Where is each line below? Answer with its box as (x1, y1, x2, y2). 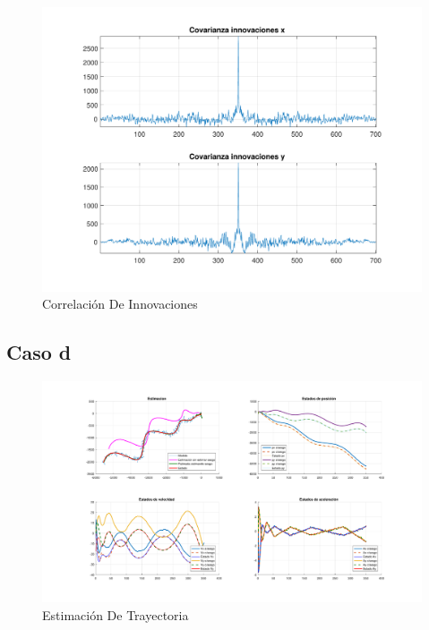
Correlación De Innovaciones (42, 294, 198, 313)
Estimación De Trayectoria (42, 605, 189, 624)
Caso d (6, 338, 72, 366)
